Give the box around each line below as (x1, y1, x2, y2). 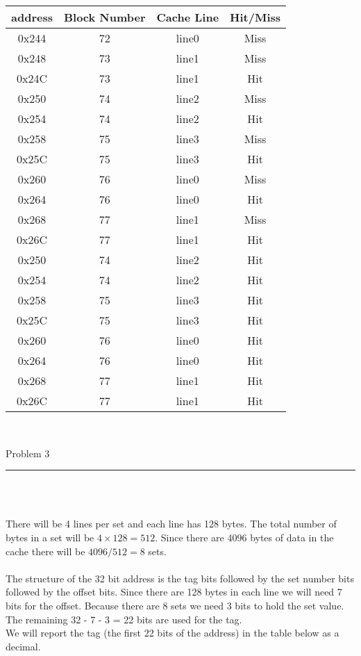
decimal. (6, 639, 41, 653)
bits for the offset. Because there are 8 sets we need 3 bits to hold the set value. (6, 598, 344, 612)
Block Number (63, 9, 146, 25)
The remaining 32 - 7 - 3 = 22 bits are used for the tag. (6, 612, 242, 626)
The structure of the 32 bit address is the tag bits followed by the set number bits (6, 571, 354, 585)
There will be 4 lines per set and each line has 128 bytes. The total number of (6, 516, 337, 531)
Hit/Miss (230, 9, 281, 25)
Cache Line (156, 9, 219, 25)
